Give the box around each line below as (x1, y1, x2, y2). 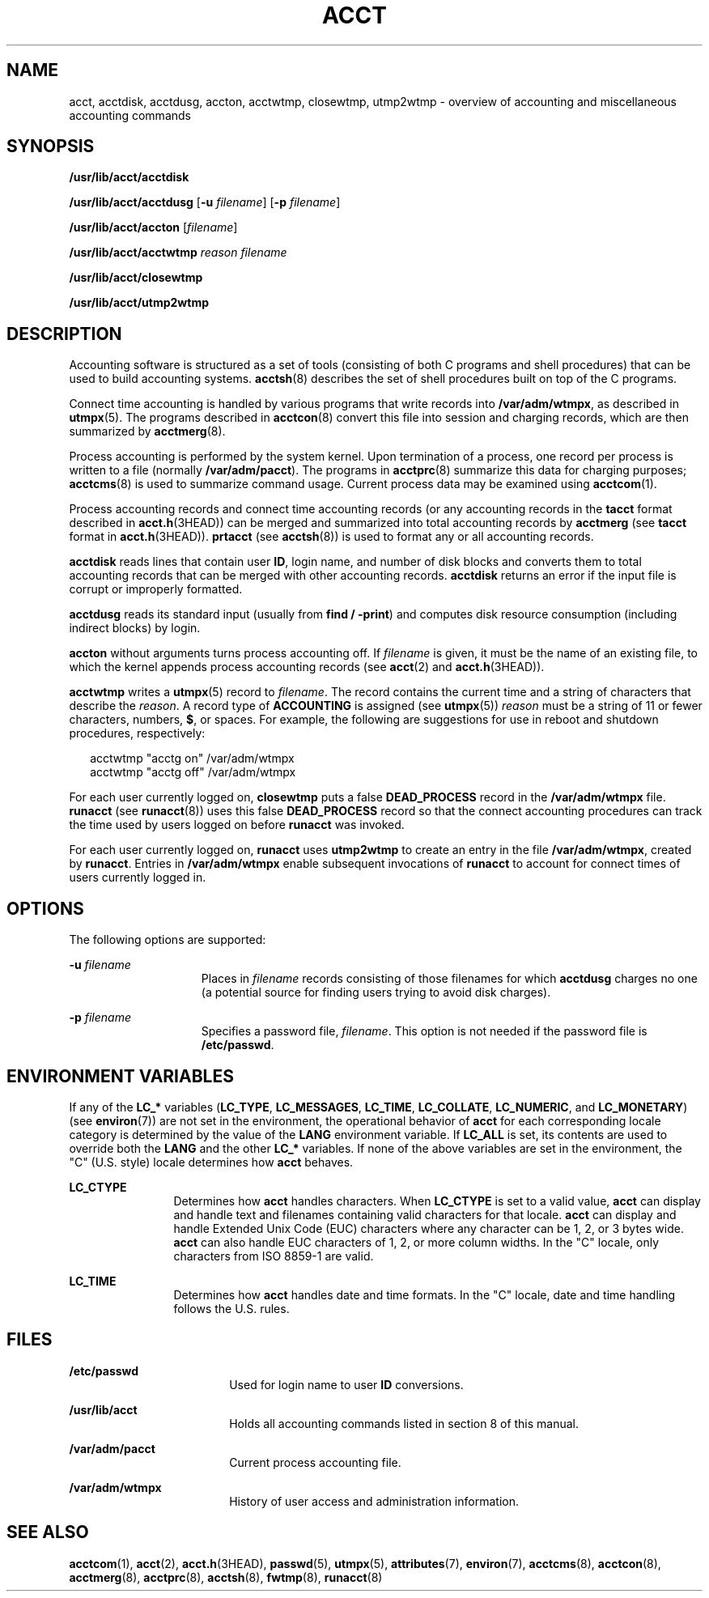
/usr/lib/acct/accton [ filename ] (69, 220, 238, 235)
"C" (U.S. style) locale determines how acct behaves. (69, 1154, 354, 1169)
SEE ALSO (6, 1522, 89, 1543)
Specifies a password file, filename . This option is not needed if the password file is (201, 1024, 647, 1039)
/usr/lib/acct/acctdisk (69, 170, 189, 185)
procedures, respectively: (69, 726, 206, 741)
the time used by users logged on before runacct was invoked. (69, 818, 405, 832)
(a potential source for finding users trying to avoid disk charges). (201, 985, 551, 1000)
